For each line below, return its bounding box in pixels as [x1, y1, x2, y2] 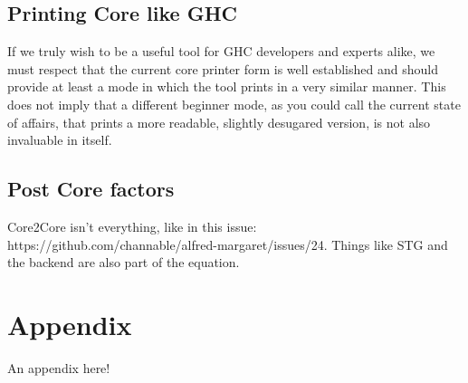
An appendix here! [7, 358, 110, 377]
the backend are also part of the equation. [7, 253, 240, 272]
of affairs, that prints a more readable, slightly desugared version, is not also [7, 112, 431, 131]
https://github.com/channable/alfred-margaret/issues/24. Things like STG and [7, 235, 448, 254]
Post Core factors [7, 175, 175, 203]
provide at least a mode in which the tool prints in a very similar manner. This [7, 77, 446, 96]
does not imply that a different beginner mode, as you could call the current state [7, 94, 461, 113]
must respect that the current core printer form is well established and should [7, 59, 438, 78]
